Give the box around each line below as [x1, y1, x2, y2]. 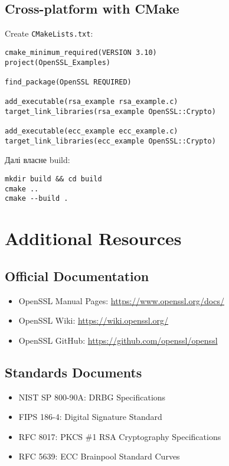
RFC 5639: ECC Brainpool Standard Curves [18, 450, 180, 462]
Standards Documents [5, 363, 142, 381]
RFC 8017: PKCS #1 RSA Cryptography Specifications [18, 430, 221, 442]
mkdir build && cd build [5, 175, 102, 184]
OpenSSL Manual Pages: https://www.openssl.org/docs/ [18, 294, 224, 307]
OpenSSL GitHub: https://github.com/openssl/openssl [18, 334, 218, 346]
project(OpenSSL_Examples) [5, 58, 110, 67]
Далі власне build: [5, 154, 70, 166]
